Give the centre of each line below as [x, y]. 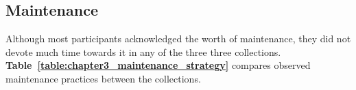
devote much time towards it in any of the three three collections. [143, 51]
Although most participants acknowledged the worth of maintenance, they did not [178, 39]
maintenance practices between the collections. [103, 78]
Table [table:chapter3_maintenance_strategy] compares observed [158, 65]
